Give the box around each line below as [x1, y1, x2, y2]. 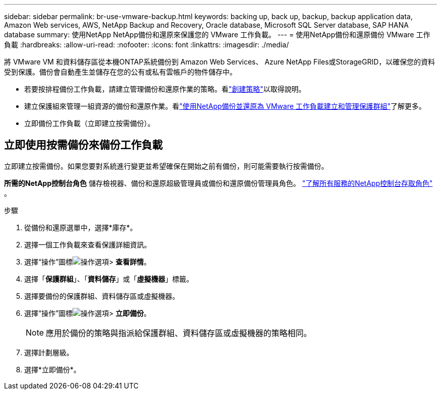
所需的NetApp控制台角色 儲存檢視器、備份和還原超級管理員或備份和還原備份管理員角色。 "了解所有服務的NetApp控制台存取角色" [4, 178, 433, 187]
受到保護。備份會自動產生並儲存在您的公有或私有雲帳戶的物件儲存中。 [4, 68, 237, 76]
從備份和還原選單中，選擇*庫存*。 [24, 223, 137, 232]
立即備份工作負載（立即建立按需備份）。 [24, 119, 155, 127]
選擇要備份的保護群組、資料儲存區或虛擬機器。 [24, 291, 179, 300]
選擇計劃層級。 [24, 348, 73, 357]
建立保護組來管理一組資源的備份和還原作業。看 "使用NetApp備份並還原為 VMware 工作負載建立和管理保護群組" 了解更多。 [24, 102, 426, 110]
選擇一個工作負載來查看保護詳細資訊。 [24, 240, 151, 249]
